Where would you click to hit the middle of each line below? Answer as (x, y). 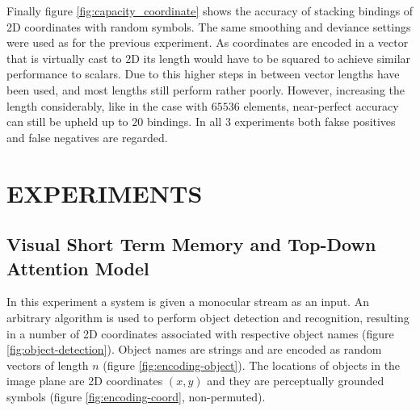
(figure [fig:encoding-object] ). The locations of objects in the (252, 365)
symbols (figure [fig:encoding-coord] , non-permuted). (136, 396)
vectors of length (48, 365)
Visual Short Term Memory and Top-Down (191, 244)
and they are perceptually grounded (296, 381)
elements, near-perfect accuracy (321, 105)
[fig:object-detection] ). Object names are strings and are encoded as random (194, 349)
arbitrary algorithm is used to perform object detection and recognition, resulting (208, 317)
